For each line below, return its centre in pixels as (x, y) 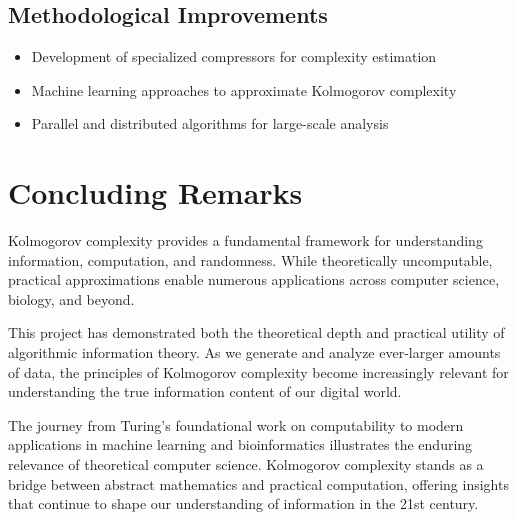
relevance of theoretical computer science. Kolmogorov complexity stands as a (246, 464)
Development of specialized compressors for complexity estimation (234, 56)
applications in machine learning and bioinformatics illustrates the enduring (240, 444)
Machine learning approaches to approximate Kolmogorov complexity (244, 89)
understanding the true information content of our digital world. (205, 391)
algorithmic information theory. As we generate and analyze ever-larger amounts (254, 352)
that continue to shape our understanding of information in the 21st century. (243, 503)
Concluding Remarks (155, 192)
